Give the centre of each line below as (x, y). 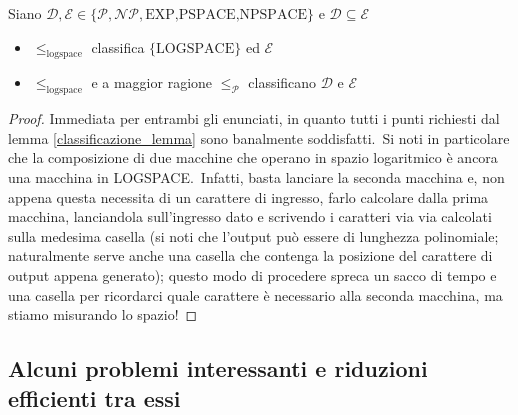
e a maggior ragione (152, 82)
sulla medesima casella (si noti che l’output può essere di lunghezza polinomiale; (253, 235)
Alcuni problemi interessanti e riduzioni (218, 368)
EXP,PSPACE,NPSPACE (226, 15)
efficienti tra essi (94, 397)
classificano (282, 82)
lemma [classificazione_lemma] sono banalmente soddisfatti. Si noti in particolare (259, 137)
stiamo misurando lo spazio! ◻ (103, 314)
